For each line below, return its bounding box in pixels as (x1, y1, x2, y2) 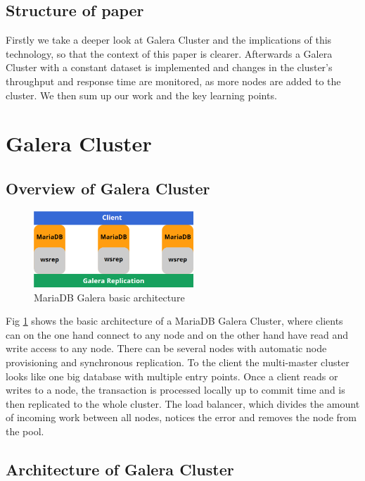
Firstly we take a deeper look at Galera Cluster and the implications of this (6, 32, 332, 47)
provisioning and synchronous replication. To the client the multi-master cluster (6, 355, 350, 370)
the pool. (6, 424, 44, 439)
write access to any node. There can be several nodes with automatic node (6, 341, 327, 356)
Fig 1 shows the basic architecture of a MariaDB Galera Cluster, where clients (6, 313, 343, 328)
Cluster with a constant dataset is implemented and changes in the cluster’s (6, 60, 333, 75)
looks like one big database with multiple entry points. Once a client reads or (6, 368, 338, 383)
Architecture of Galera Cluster (6, 458, 234, 480)
